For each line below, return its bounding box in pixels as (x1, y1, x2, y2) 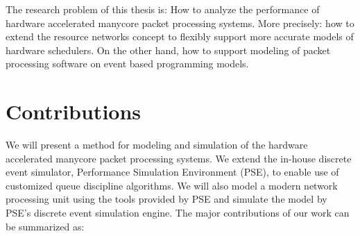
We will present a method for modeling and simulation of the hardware (6, 137, 308, 152)
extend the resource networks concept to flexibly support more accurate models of (6, 29, 354, 44)
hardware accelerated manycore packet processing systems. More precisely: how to (6, 15, 354, 30)
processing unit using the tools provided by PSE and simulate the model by (6, 192, 327, 206)
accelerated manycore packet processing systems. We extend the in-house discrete (6, 151, 352, 165)
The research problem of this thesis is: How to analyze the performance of (6, 2, 320, 16)
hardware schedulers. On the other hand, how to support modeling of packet (6, 42, 331, 57)
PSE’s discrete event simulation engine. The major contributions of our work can (6, 205, 350, 220)
